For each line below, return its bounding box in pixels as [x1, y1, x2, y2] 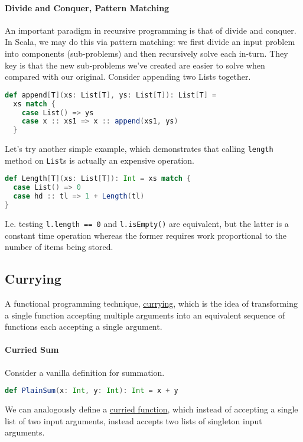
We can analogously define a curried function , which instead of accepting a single [5, 403, 298, 415]
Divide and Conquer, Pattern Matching [5, 1, 170, 14]
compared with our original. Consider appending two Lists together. [5, 70, 251, 83]
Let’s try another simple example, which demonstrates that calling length [5, 142, 273, 155]
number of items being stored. [5, 240, 113, 253]
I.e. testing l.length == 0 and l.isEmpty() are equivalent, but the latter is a [5, 217, 289, 229]
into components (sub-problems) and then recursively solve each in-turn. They [5, 47, 288, 59]
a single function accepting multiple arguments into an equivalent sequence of [5, 308, 285, 321]
